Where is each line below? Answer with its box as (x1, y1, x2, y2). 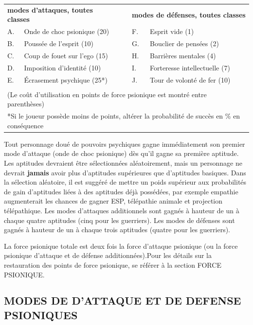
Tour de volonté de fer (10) (149, 74, 231, 85)
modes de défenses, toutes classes (132, 9, 246, 19)
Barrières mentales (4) (149, 50, 216, 60)
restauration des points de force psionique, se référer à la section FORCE (4, 259, 221, 270)
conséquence (7, 120, 44, 130)
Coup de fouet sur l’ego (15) (24, 50, 108, 60)
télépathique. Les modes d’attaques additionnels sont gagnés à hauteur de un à (4, 205, 239, 215)
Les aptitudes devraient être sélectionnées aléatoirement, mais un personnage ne (4, 157, 242, 168)
